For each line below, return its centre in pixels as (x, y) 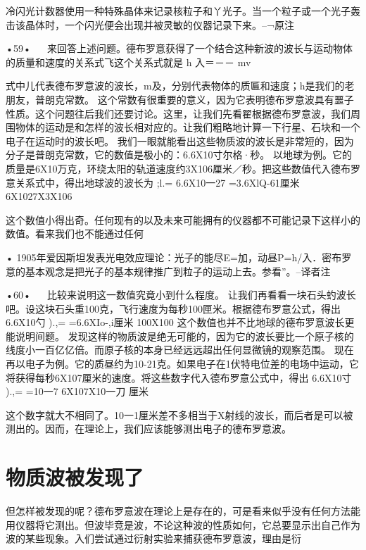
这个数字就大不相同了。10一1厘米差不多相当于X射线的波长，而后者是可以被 (179, 414)
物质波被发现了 (75, 477)
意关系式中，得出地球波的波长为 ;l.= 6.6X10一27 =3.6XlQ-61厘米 (153, 182)
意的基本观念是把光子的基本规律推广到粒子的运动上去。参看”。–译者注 (168, 271)
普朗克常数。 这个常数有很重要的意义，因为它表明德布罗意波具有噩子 (194, 99)
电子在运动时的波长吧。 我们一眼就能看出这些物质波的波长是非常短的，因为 (180, 140)
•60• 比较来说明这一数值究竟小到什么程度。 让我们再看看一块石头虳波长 (181, 295)
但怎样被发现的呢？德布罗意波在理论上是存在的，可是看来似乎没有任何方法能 (183, 511)
